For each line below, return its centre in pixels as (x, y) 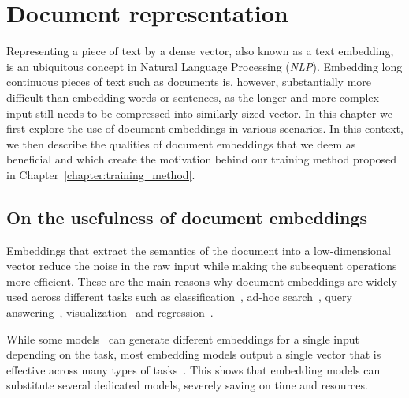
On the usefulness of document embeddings (187, 217)
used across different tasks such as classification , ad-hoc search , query (179, 297)
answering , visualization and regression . (110, 312)
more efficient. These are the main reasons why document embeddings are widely (202, 281)
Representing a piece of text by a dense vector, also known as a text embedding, (200, 51)
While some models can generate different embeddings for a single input (183, 338)
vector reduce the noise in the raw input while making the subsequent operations (202, 266)
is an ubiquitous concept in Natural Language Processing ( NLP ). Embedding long (204, 66)
